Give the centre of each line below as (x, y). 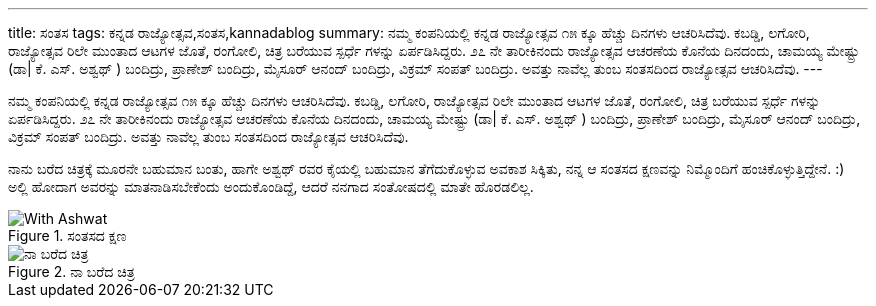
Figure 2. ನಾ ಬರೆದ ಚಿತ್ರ (71, 271)
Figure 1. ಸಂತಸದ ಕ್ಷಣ (67, 235)
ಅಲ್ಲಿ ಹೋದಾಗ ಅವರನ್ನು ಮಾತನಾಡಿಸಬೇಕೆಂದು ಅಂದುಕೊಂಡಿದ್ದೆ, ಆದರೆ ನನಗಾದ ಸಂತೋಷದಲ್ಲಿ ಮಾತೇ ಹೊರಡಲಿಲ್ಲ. (271, 186)
